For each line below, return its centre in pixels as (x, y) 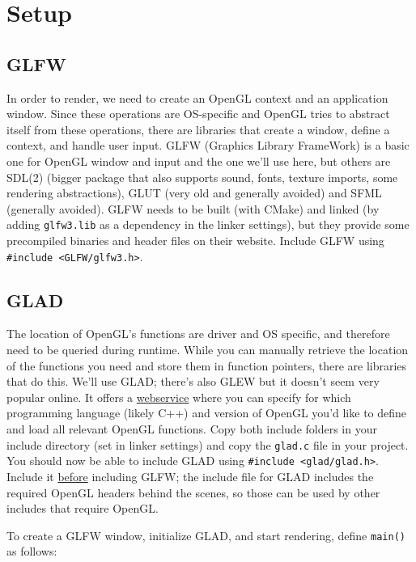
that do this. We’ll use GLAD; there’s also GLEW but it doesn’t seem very (193, 381)
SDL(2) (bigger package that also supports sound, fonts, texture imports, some (202, 177)
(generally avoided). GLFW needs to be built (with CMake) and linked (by (193, 208)
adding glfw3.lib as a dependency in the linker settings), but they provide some (208, 224)
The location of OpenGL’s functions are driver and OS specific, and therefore (198, 334)
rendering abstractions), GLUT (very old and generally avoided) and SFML (194, 193)
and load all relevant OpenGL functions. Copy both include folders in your (192, 429)
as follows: (32, 551)
